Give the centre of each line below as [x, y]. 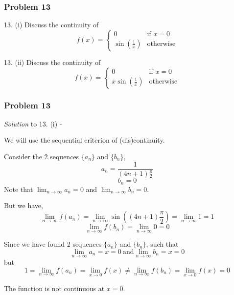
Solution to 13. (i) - [33, 123]
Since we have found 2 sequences [53, 244]
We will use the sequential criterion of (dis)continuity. [84, 140]
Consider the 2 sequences [42, 156]
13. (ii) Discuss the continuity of [52, 62]
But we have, [23, 205]
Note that [19, 189]
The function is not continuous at [54, 288]
